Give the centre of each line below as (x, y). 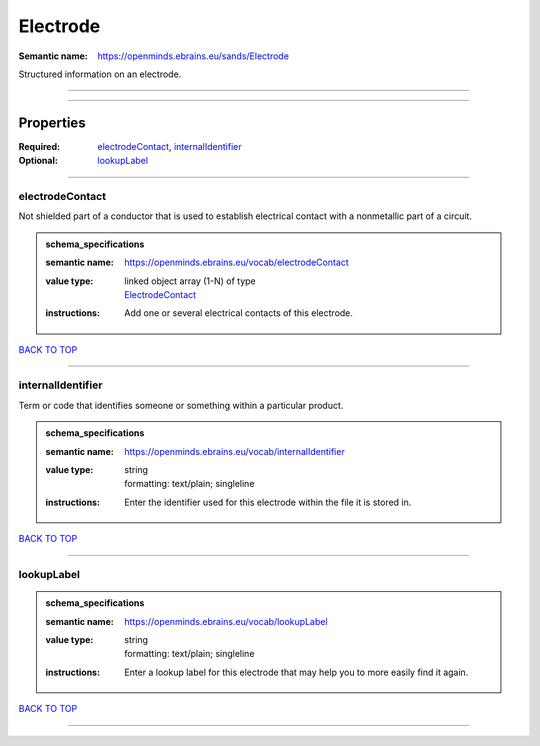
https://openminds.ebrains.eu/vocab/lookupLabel (226, 621)
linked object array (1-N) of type (190, 281)
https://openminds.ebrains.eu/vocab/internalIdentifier (234, 451)
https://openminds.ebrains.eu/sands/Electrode (193, 56)
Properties (52, 122)
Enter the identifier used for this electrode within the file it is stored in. (268, 502)
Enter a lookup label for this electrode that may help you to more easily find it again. (296, 672)
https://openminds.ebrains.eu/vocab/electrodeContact (236, 262)
